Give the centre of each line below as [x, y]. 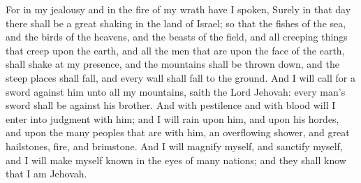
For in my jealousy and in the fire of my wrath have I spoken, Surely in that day [178, 9]
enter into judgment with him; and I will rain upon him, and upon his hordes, [172, 118]
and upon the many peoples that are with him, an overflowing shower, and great [178, 132]
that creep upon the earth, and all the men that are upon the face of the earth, [175, 50]
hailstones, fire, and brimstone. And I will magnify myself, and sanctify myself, [174, 146]
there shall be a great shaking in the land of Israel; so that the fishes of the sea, [176, 23]
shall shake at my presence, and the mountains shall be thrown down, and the [173, 64]
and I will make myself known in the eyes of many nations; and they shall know [176, 160]
